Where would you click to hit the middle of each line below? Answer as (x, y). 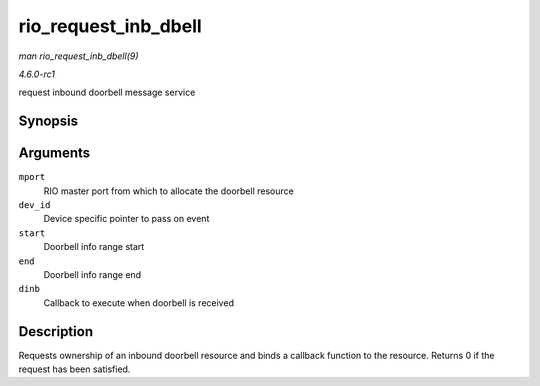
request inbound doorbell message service (107, 92)
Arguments (54, 153)
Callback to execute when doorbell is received (139, 302)
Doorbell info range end (92, 274)
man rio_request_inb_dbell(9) (78, 56)
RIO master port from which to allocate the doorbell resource (168, 191)
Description (56, 331)
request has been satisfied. (74, 369)
